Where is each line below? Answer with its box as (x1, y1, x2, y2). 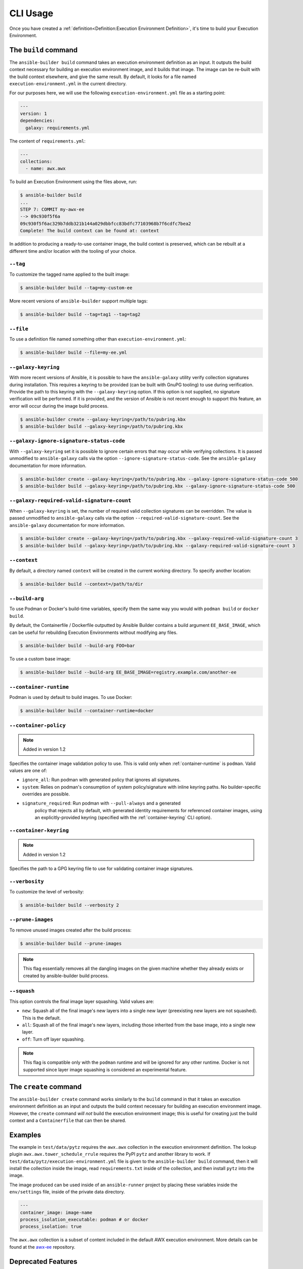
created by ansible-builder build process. (23, 973, 109, 979)
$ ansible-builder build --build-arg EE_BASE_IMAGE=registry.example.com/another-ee (20, 670, 237, 675)
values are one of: (9, 767, 48, 774)
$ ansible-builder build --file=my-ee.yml (20, 350, 127, 355)
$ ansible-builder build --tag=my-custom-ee (20, 285, 133, 290)
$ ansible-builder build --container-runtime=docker (20, 708, 154, 714)
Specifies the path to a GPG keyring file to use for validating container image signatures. (9, 865, 194, 872)
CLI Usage (9, 8, 53, 19)
